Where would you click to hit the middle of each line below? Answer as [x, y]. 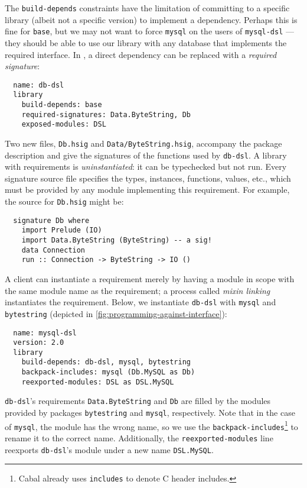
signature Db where [51, 220]
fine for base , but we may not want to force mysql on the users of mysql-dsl [144, 31]
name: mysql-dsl [45, 333]
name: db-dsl [39, 85]
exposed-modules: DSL [64, 125]
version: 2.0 [39, 343]
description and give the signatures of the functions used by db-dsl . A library [146, 155]
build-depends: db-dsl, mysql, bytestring [106, 362]
